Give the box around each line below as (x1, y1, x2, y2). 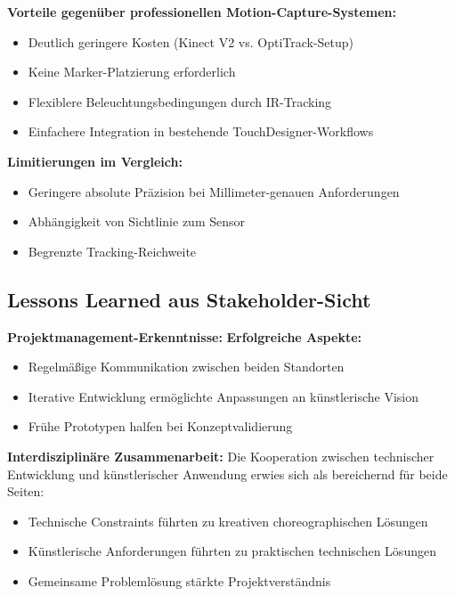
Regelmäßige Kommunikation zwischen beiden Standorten (28, 357, 345, 376)
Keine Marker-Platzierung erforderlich (28, 62, 236, 81)
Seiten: (7, 482, 45, 501)
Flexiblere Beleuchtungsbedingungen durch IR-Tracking (28, 92, 332, 110)
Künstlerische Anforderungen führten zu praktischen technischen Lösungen (28, 542, 436, 560)
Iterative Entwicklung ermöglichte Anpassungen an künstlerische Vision (28, 387, 418, 405)
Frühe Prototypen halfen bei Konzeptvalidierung (28, 417, 293, 436)
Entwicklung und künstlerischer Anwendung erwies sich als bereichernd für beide (7, 464, 448, 483)
